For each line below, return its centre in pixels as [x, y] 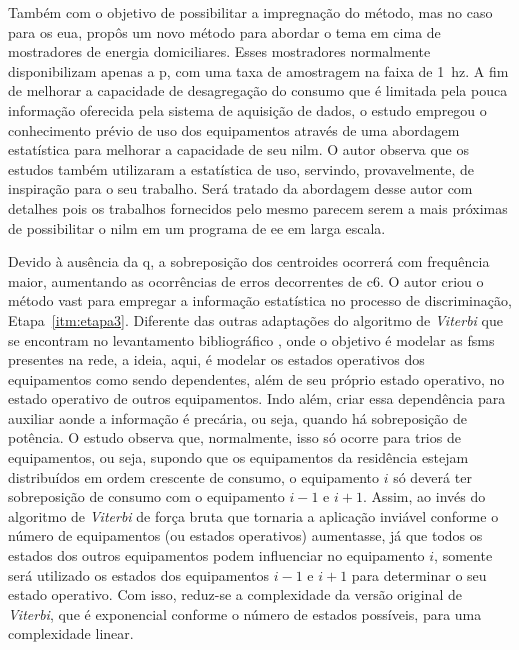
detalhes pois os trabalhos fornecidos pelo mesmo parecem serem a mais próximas [258, 207]
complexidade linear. [71, 633]
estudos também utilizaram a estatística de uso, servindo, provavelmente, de [241, 168]
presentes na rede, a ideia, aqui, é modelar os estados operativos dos [216, 359]
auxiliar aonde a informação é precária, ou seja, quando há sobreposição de [237, 417]
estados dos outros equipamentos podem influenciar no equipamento [216, 555]
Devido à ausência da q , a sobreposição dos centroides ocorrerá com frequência [249, 261]
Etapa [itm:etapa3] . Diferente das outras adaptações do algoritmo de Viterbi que [255, 319]
